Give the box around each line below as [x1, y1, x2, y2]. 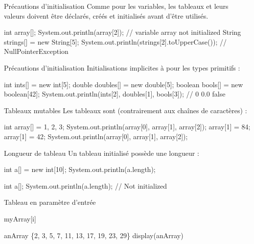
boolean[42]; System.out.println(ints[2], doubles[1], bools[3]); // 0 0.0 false [4, 89, 226, 99]
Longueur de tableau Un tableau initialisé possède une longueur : [4, 147, 199, 158]
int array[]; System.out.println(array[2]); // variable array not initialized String [4, 27, 241, 37]
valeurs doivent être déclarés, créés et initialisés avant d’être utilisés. [4, 10, 208, 21]
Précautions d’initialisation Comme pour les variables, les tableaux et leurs [4, 1, 229, 11]
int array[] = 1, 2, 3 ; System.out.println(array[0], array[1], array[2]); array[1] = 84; [4, 122, 251, 132]
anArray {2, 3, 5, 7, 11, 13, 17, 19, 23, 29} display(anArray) [4, 230, 184, 240]
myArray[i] [4, 213, 36, 223]
